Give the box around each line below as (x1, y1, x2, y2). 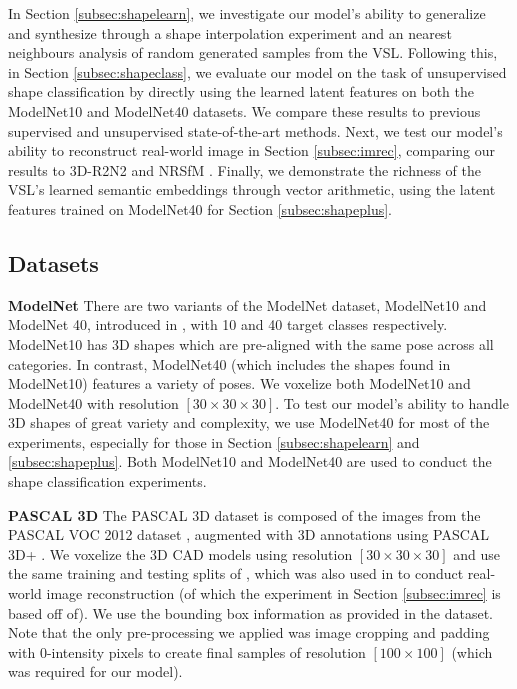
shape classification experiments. (8, 471, 207, 492)
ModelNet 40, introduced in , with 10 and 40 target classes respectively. (8, 314, 448, 335)
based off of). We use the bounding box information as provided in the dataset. (8, 602, 493, 623)
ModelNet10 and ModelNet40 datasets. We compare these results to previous (8, 100, 481, 121)
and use (453, 543, 501, 564)
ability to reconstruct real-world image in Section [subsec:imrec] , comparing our (8, 140, 496, 161)
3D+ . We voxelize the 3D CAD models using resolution (8, 543, 353, 564)
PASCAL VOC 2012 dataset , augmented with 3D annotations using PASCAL (8, 524, 490, 545)
